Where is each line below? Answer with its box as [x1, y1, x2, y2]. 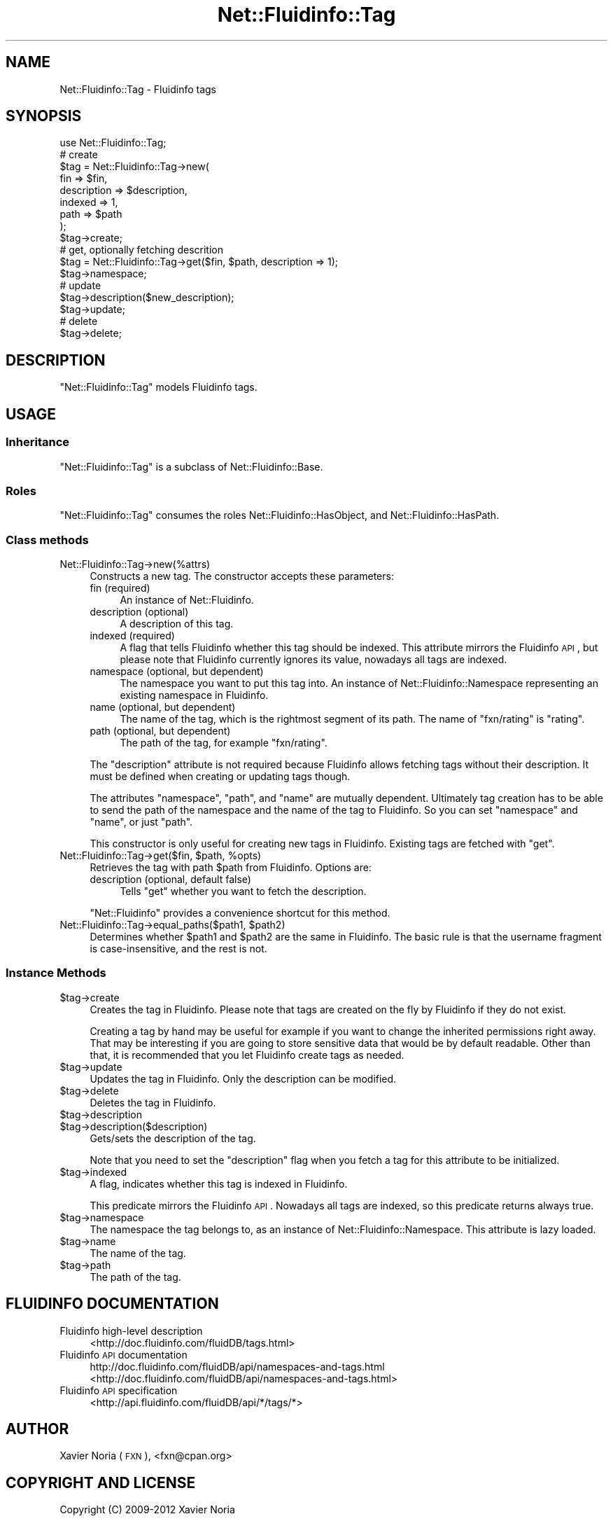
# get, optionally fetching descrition [59, 244, 224, 256]
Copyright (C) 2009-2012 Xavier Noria [59, 1503, 235, 1516]
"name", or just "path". [90, 816, 193, 828]
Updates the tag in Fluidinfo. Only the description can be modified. [90, 1072, 397, 1085]
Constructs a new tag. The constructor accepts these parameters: [90, 570, 394, 582]
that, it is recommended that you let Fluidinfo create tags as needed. [90, 1048, 404, 1061]
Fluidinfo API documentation [59, 1348, 188, 1361]
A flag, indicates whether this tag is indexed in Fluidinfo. [90, 1177, 348, 1190]
